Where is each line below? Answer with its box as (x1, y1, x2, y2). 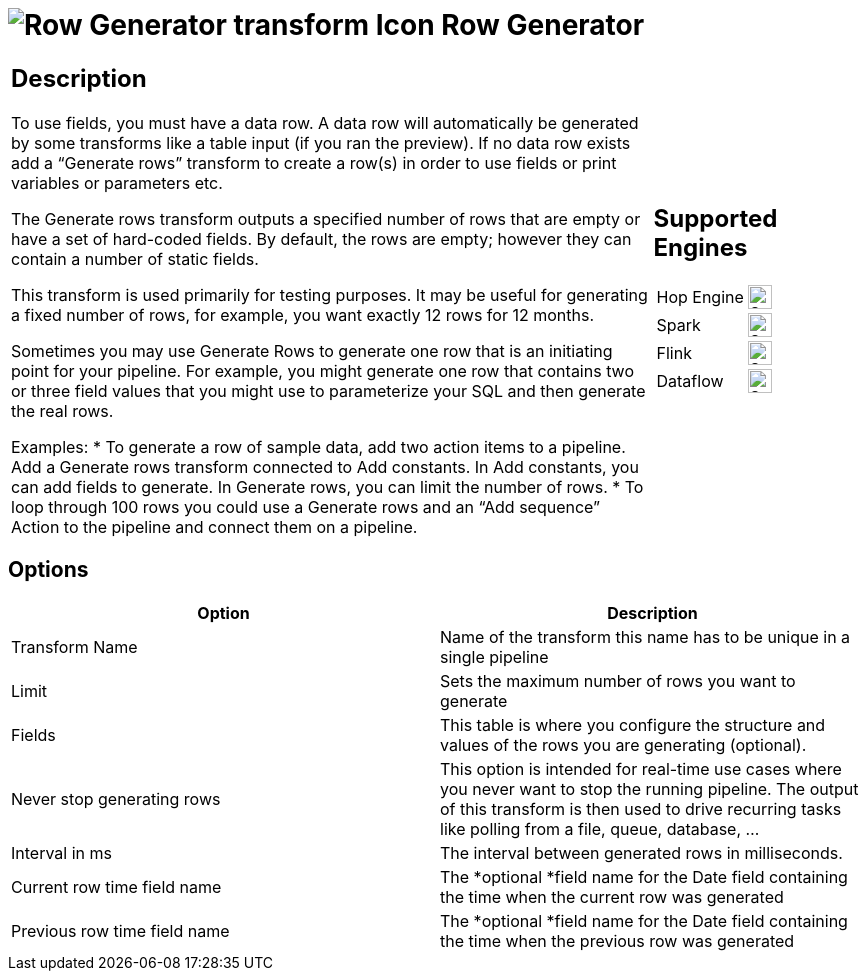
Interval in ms (11, 842, 112, 863)
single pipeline (440, 646, 549, 667)
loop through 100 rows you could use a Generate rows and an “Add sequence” (11, 496, 601, 517)
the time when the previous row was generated (440, 930, 795, 951)
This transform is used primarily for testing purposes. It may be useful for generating (11, 284, 648, 305)
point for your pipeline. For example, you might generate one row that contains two (11, 360, 634, 381)
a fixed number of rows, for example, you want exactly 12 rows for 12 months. (11, 304, 594, 325)
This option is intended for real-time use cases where (440, 758, 842, 779)
